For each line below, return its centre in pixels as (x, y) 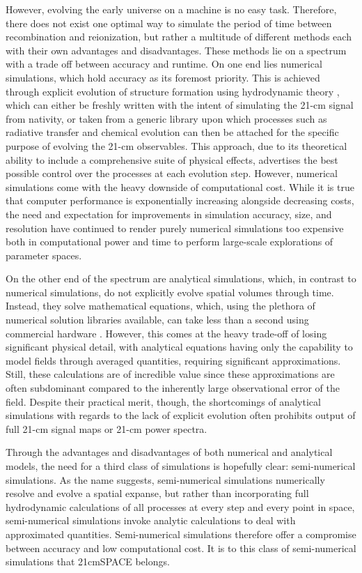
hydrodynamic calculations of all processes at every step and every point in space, (180, 506)
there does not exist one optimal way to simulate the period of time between (169, 23)
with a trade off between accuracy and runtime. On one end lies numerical (164, 64)
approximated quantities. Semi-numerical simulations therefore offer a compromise (181, 534)
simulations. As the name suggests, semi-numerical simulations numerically (165, 479)
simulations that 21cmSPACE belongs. (88, 561)
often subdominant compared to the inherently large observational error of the (173, 388)
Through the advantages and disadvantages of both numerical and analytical (169, 452)
